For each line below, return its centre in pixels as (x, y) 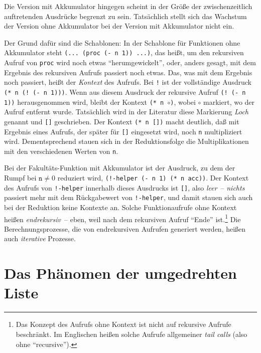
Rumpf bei (20, 178)
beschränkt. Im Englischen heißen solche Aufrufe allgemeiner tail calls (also (132, 334)
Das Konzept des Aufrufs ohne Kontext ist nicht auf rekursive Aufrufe (123, 324)
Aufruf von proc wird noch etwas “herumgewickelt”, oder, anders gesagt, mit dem (130, 62)
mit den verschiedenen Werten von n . (61, 151)
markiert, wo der (229, 102)
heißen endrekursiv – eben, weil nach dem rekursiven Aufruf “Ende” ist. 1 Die (122, 218)
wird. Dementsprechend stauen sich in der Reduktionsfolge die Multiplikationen (126, 141)
